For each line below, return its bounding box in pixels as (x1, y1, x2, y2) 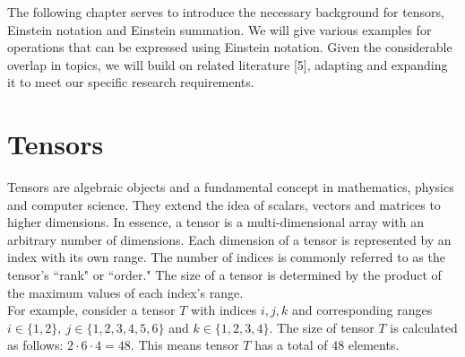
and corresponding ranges (291, 300, 433, 319)
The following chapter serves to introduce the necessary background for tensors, (7, 3, 444, 21)
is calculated (390, 318, 458, 336)
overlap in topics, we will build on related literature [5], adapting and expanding (7, 55, 448, 74)
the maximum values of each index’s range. (7, 283, 244, 301)
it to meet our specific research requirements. (7, 73, 254, 91)
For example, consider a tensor (7, 300, 176, 319)
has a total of (254, 335, 328, 354)
